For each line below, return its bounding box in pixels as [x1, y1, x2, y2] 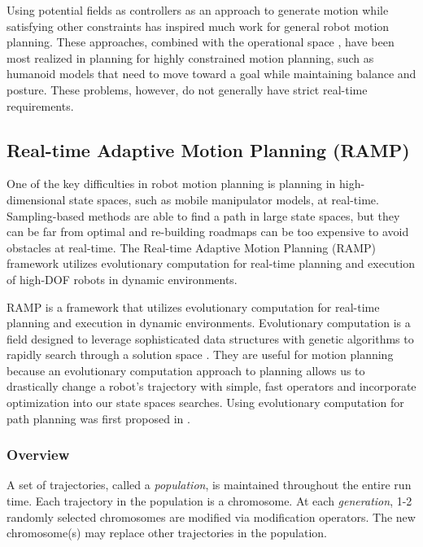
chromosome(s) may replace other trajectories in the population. [7, 524, 327, 541]
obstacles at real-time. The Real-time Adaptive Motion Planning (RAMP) [7, 238, 377, 256]
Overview [7, 444, 70, 465]
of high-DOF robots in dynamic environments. [7, 270, 238, 287]
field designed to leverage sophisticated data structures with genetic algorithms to [7, 330, 414, 347]
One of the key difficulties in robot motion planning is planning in [7, 175, 336, 192]
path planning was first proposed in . [7, 409, 190, 427]
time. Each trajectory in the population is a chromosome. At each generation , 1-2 [7, 492, 412, 510]
